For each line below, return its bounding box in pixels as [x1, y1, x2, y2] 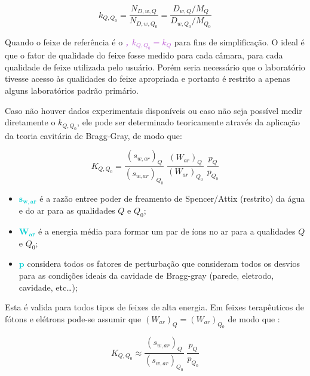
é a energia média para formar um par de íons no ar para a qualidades [38, 224, 296, 237]
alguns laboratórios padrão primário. [5, 84, 139, 97]
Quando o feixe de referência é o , [5, 35, 128, 48]
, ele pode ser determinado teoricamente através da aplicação [77, 116, 300, 128]
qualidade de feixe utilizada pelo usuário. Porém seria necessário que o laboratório [5, 60, 305, 73]
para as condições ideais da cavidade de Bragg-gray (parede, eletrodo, [19, 269, 274, 281]
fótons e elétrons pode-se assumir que [5, 312, 142, 325]
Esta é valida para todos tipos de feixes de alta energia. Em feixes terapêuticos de [5, 301, 305, 313]
